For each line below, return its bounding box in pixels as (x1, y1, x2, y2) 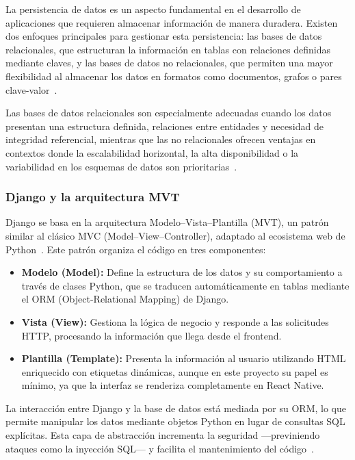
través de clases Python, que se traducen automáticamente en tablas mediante (21, 278, 350, 292)
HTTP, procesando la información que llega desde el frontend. (21, 328, 282, 342)
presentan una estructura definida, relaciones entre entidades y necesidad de (5, 118, 324, 133)
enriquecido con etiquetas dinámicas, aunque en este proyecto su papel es (21, 364, 328, 379)
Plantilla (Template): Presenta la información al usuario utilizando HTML (21, 351, 346, 366)
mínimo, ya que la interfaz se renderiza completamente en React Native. (21, 378, 324, 392)
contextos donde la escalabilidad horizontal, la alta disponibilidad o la (5, 145, 299, 159)
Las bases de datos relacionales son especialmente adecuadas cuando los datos (5, 105, 332, 120)
